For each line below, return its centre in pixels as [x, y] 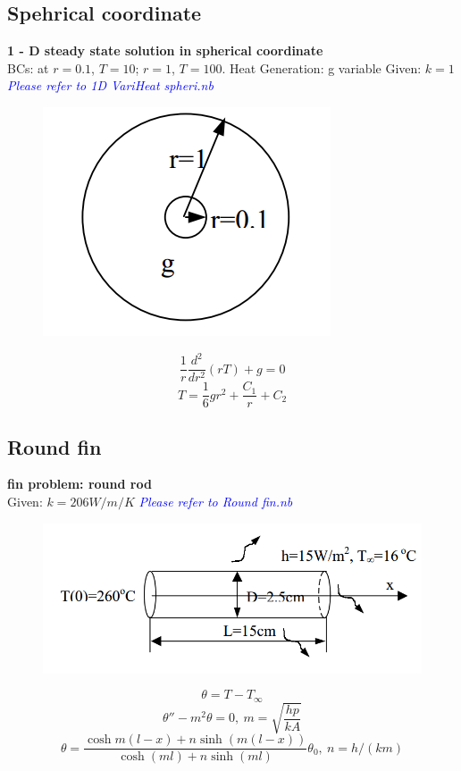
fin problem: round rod [80, 484]
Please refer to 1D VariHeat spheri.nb [110, 85]
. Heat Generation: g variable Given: [322, 67]
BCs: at [28, 67]
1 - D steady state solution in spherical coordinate [165, 50]
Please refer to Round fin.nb [216, 501]
